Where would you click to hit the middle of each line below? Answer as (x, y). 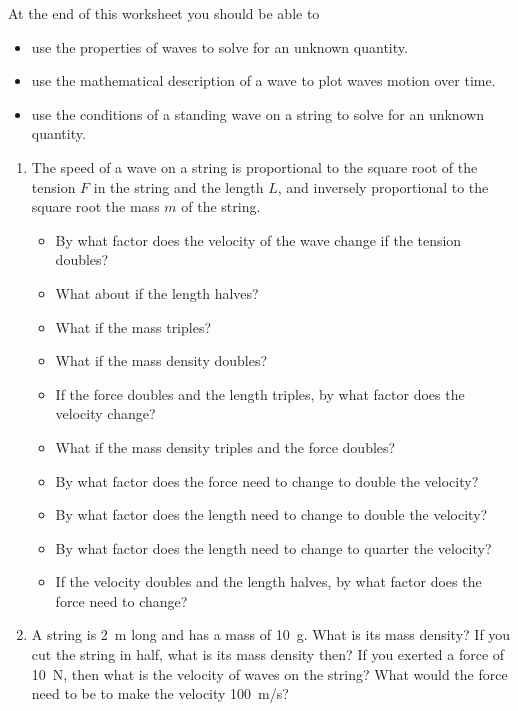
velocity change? (105, 413)
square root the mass (95, 206)
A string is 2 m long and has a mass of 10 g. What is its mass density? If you (271, 634)
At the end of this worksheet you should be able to (164, 13)
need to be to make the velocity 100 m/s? (160, 693)
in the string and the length (178, 186)
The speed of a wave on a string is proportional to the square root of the (254, 166)
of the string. (221, 206)
